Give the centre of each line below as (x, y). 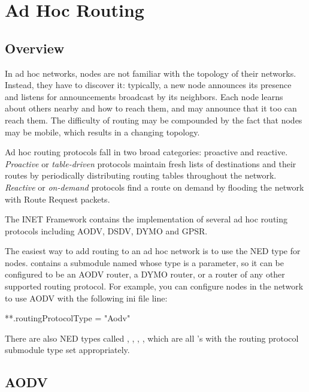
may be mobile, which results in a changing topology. (102, 132)
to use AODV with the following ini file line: (86, 298)
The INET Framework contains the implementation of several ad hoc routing (146, 219)
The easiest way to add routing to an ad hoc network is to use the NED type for (153, 251)
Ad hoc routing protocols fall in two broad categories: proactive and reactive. (146, 152)
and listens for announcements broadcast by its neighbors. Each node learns (144, 96)
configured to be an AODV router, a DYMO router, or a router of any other (145, 274)
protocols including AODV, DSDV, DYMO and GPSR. (106, 230)
